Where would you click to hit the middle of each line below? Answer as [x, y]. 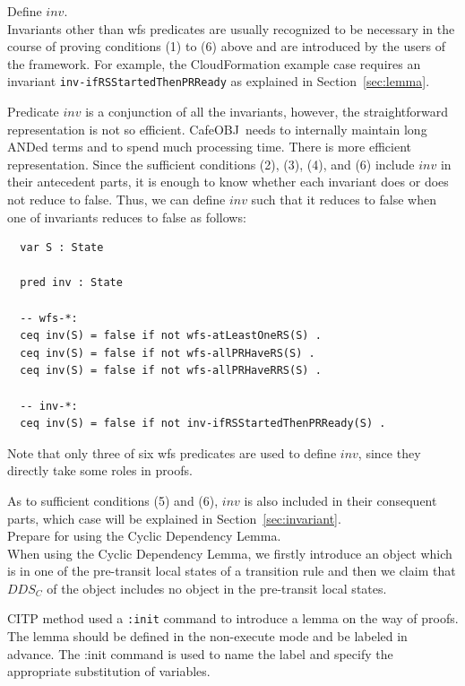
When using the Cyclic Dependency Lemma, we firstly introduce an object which [230, 553]
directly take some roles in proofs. [100, 470]
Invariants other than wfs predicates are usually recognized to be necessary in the [231, 28]
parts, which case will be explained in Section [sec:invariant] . [174, 518]
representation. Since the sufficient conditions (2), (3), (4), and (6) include [211, 164]
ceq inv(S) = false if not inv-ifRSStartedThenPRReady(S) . [203, 424]
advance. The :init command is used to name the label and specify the [200, 653]
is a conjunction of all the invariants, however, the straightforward [267, 112]
